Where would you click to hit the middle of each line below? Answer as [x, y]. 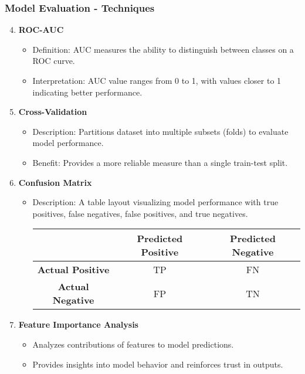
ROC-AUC [41, 30]
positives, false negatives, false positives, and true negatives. [140, 213]
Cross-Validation [53, 112]
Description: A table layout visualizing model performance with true [155, 202]
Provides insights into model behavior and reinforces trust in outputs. [158, 364]
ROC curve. [54, 61]
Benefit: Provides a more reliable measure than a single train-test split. [160, 162]
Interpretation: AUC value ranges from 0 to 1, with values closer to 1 [157, 80]
